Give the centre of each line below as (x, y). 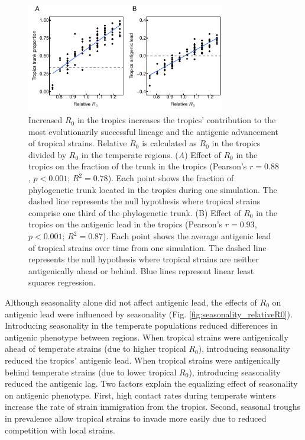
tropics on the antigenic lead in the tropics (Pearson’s (126, 224)
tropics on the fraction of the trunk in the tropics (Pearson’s (138, 166)
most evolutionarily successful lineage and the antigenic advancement (154, 131)
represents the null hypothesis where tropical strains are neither (144, 259)
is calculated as (169, 143)
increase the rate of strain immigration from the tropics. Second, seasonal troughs (153, 407)
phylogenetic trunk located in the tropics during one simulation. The (153, 189)
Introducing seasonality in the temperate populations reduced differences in (141, 325)
